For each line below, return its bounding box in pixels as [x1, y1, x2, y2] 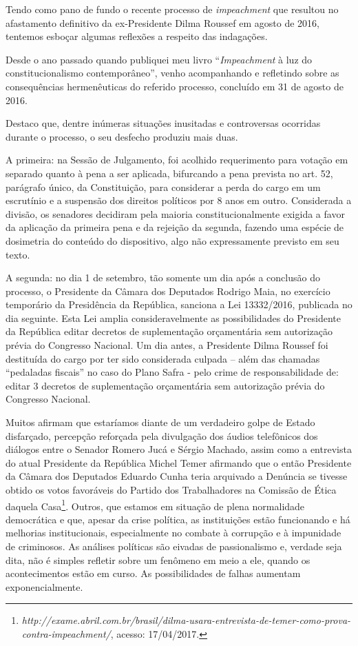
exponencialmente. [6, 579, 83, 594]
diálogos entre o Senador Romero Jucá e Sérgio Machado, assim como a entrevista [6, 442, 352, 456]
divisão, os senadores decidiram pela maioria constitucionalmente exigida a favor [6, 206, 345, 221]
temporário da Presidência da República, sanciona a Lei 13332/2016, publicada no [6, 297, 352, 312]
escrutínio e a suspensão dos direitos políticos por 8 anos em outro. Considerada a [6, 193, 352, 208]
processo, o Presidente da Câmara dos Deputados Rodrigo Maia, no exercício [6, 283, 330, 298]
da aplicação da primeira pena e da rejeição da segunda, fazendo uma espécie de [6, 220, 344, 234]
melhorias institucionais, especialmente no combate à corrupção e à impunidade [6, 525, 341, 540]
